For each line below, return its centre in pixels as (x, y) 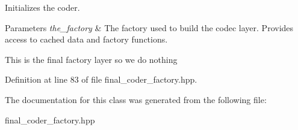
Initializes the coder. (42, 7)
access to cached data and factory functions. (86, 39)
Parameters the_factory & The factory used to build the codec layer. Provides (149, 27)
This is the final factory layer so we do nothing (91, 59)
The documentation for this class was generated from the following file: (136, 99)
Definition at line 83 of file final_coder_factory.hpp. (101, 79)
